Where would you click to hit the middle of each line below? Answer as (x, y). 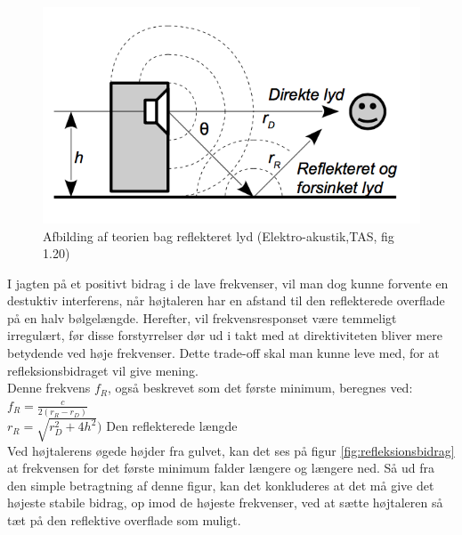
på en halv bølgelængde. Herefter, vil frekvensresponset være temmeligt (202, 317)
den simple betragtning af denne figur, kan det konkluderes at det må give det (221, 485)
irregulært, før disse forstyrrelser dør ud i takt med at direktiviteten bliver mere (225, 335)
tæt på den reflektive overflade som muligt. (124, 520)
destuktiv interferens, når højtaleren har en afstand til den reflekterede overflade (226, 300)
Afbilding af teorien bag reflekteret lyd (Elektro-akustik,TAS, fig (219, 235)
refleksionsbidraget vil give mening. (103, 370)
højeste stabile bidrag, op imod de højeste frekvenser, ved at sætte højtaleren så (225, 503)
